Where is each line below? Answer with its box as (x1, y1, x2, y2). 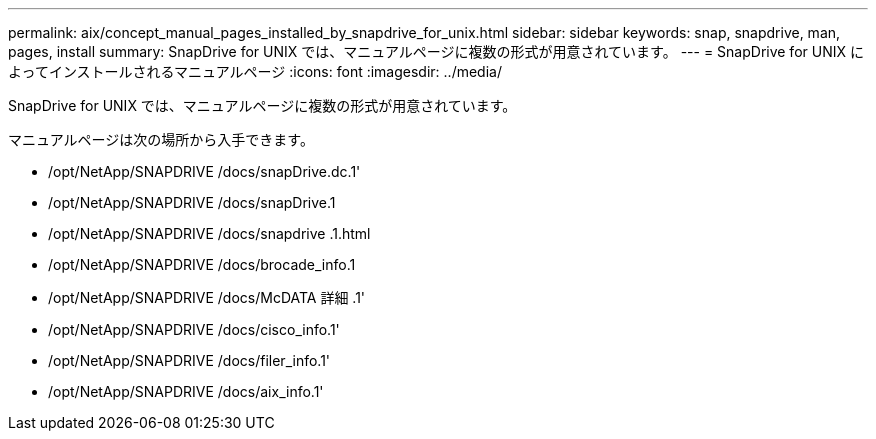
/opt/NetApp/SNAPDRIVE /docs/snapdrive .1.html (48, 225, 371, 242)
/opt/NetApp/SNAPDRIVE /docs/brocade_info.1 (48, 256, 356, 273)
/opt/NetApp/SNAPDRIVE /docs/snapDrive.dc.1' (48, 163, 361, 180)
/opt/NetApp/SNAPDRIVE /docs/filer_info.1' (48, 352, 331, 369)
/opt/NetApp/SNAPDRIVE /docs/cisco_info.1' (48, 321, 340, 338)
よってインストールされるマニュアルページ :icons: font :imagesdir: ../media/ (8, 63, 502, 80)
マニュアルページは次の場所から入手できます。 (8, 131, 314, 148)
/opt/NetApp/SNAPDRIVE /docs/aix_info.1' (48, 383, 324, 400)
